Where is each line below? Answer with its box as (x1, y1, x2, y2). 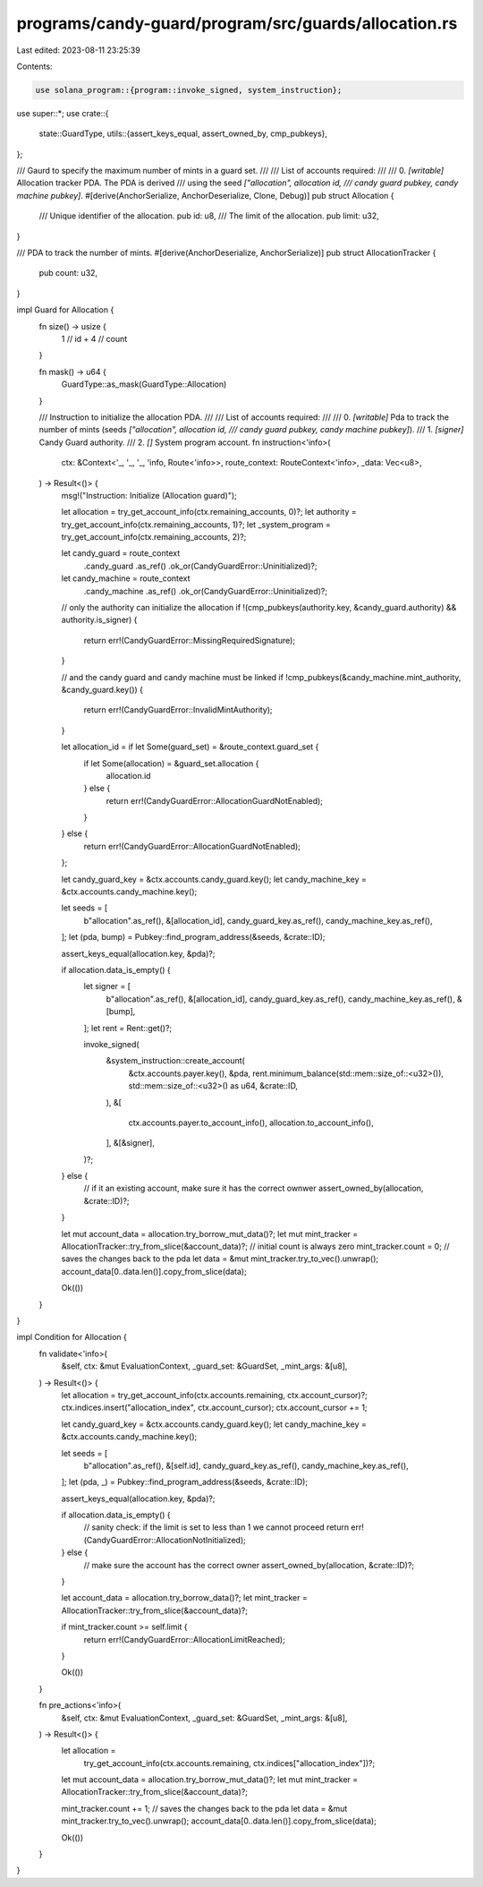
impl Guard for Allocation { (16, 304, 114, 315)
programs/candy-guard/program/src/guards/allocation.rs (16, 13, 458, 33)
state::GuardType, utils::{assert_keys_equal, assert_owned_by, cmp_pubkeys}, (38, 128, 328, 139)
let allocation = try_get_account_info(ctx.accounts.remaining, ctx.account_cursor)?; (61, 1389, 369, 1400)
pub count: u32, (38, 268, 98, 278)
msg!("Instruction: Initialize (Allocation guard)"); (61, 490, 237, 500)
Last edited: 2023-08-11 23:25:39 (16, 45, 140, 55)
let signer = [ (83, 981, 131, 992)
